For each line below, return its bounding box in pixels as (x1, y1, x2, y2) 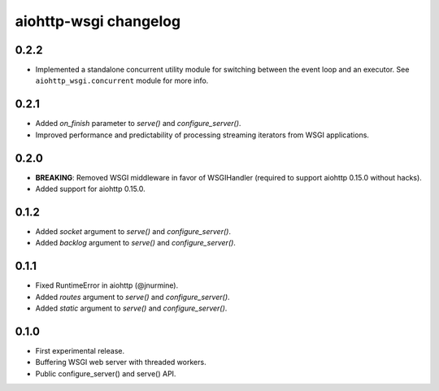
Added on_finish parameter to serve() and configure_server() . (35, 119, 241, 128)
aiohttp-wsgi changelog (15, 12, 181, 30)
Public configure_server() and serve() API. (35, 368, 176, 378)
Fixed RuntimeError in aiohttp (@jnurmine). (35, 280, 179, 290)
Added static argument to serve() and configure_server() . (35, 303, 228, 313)
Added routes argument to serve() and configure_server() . (35, 292, 231, 302)
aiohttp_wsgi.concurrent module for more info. (35, 76, 209, 85)
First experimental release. (35, 345, 125, 355)
